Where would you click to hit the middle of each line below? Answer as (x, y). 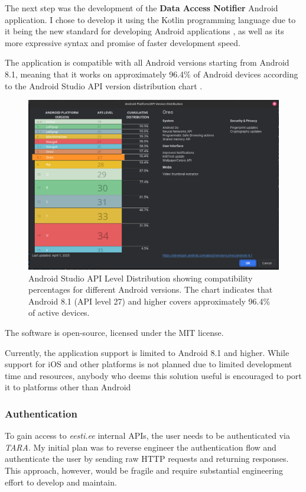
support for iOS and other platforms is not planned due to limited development (149, 364)
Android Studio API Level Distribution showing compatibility (141, 278)
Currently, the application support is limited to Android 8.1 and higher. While (147, 352)
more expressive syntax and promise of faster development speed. (123, 42)
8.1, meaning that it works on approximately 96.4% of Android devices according (152, 74)
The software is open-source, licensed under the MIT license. (114, 333)
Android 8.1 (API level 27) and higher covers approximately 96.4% (149, 301)
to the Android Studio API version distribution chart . (104, 85)
